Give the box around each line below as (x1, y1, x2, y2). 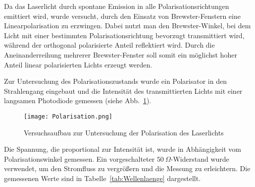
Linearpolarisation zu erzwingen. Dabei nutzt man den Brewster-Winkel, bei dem (4, 20, 251, 31)
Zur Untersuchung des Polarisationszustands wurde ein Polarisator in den (4, 76, 227, 86)
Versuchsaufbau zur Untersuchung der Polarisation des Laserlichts (24, 127, 224, 137)
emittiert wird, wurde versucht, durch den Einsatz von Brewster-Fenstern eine (4, 10, 241, 21)
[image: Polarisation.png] (24, 113, 112, 120)
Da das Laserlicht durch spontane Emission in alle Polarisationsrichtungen (4, 1, 229, 11)
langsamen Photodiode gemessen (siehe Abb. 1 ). (4, 95, 152, 106)
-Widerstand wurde (170, 153, 229, 164)
